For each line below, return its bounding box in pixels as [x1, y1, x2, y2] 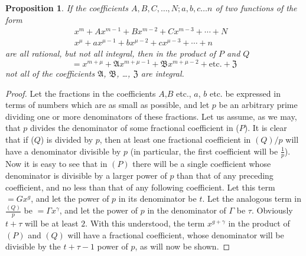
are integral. [141, 67, 184, 80]
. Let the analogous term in [202, 192, 302, 205]
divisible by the [5, 240, 61, 252]
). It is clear [244, 122, 287, 134]
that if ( [5, 133, 34, 146]
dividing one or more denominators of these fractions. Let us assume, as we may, [5, 110, 297, 122]
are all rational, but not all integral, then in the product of [5, 47, 216, 60]
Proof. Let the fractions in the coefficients [5, 87, 156, 99]
